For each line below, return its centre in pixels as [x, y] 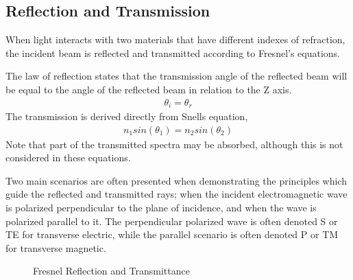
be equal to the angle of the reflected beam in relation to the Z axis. [149, 89]
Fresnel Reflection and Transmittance [111, 271]
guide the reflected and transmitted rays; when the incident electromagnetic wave [176, 194]
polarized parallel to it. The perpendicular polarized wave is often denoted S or [172, 221]
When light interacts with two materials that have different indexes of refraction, [175, 39]
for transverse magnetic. [56, 247]
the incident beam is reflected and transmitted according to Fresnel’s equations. [173, 52]
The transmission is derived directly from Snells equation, [127, 116]
